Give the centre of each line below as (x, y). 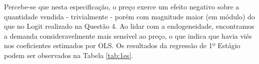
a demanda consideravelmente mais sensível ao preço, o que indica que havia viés (128, 35)
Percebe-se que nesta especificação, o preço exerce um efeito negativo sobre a (122, 6)
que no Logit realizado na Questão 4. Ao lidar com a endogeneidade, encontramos (129, 26)
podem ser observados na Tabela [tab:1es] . (69, 55)
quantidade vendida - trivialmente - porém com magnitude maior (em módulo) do (129, 16)
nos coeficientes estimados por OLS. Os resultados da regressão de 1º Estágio (122, 45)
